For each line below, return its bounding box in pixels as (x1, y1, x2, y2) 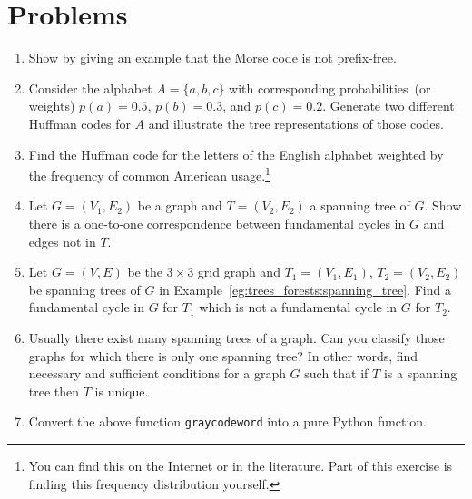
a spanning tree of (310, 196, 410, 215)
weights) (28, 96, 75, 115)
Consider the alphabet (28, 78, 152, 97)
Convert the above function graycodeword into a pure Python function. (28, 412, 427, 431)
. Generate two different (322, 96, 455, 115)
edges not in (28, 231, 96, 250)
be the (127, 262, 162, 281)
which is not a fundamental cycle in (199, 298, 398, 317)
